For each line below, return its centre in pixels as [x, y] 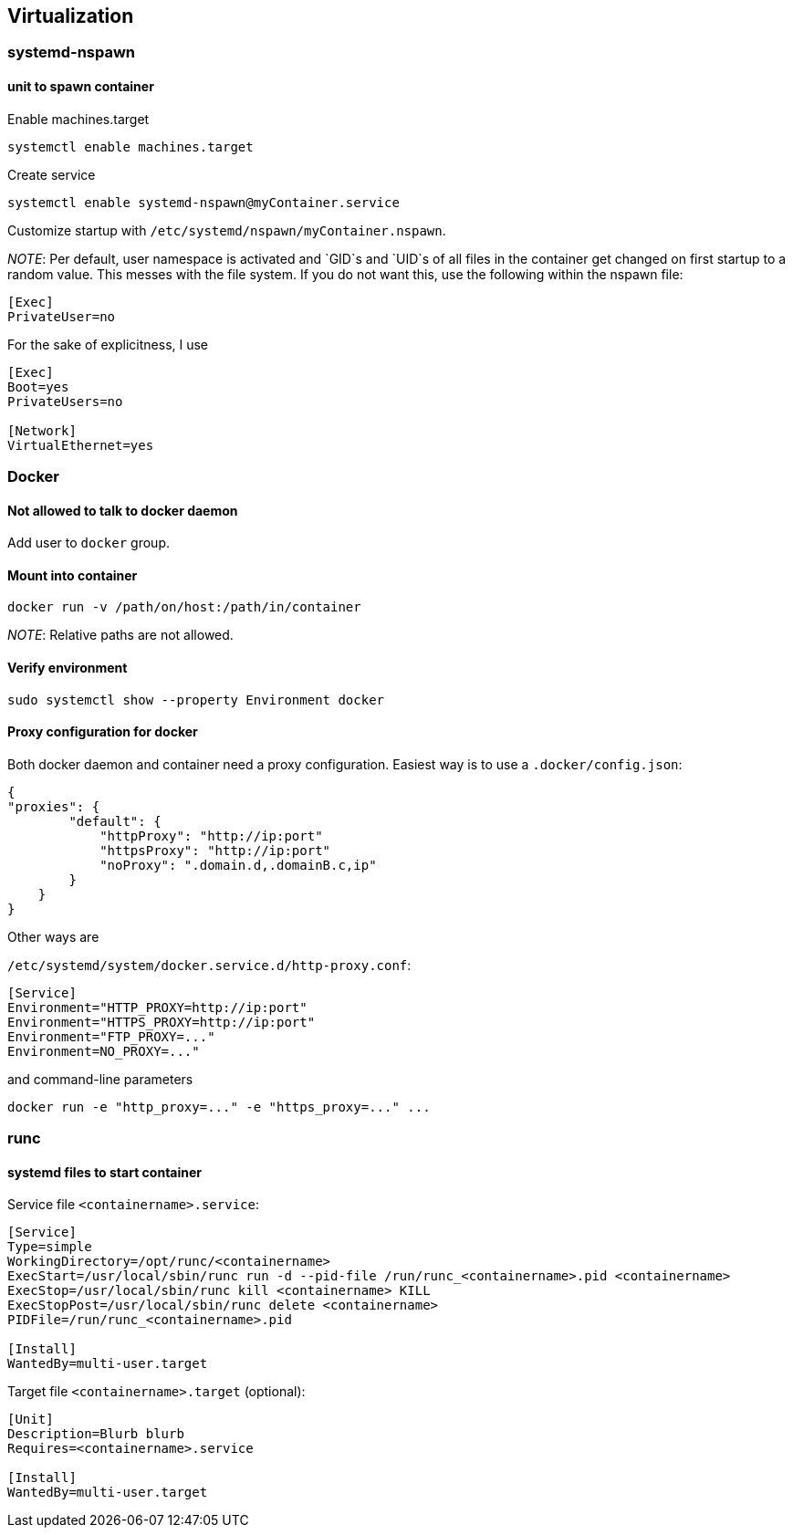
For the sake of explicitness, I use [108, 344]
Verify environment [68, 668]
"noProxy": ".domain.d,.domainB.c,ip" [238, 865]
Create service [52, 174]
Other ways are [53, 936]
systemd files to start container [105, 1172]
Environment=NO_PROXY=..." [104, 1051]
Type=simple [50, 1247]
